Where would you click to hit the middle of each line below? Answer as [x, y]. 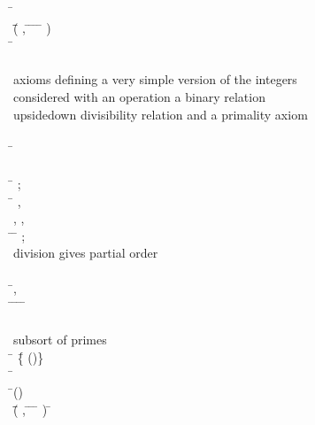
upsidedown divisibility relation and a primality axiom [161, 114]
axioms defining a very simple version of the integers [155, 79]
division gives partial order [86, 253]
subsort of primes [60, 340]
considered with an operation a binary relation [139, 96]
